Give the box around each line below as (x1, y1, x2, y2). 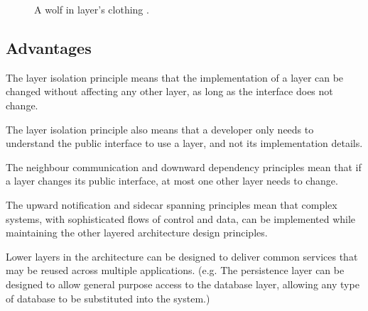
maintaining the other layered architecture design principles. (6, 225, 268, 240)
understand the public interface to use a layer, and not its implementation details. (6, 136, 363, 151)
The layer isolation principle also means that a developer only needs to (6, 121, 314, 136)
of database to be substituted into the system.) (6, 290, 210, 305)
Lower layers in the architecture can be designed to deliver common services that (6, 249, 358, 263)
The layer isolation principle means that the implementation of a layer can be (6, 70, 344, 84)
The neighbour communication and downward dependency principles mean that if (6, 159, 362, 174)
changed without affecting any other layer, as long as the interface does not (6, 84, 333, 99)
